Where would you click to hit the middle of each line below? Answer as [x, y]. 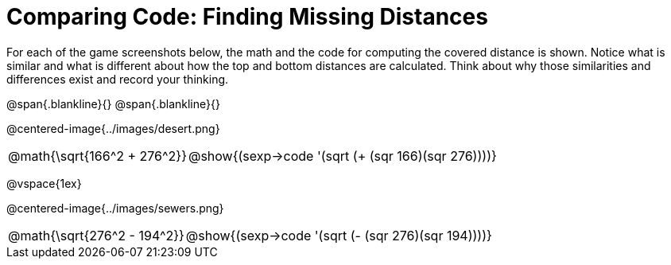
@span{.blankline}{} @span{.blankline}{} [113, 103]
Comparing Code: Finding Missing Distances [247, 17]
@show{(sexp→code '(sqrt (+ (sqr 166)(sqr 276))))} [342, 156]
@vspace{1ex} [44, 183]
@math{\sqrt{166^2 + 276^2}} [97, 156]
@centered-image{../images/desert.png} [113, 128]
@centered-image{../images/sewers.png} [115, 208]
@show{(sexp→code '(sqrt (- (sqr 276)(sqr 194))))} [339, 235]
